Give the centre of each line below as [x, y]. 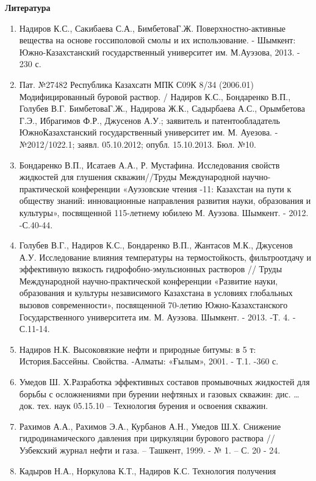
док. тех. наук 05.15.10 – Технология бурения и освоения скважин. [144, 406]
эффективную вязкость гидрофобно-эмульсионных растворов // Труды [151, 269]
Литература [28, 7]
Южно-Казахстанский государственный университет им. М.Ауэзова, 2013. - [160, 52]
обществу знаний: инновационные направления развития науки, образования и [165, 201]
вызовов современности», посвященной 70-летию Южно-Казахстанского [153, 305]
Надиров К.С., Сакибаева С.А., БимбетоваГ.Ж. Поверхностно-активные [153, 28]
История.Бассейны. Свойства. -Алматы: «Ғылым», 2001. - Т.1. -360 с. [149, 361]
